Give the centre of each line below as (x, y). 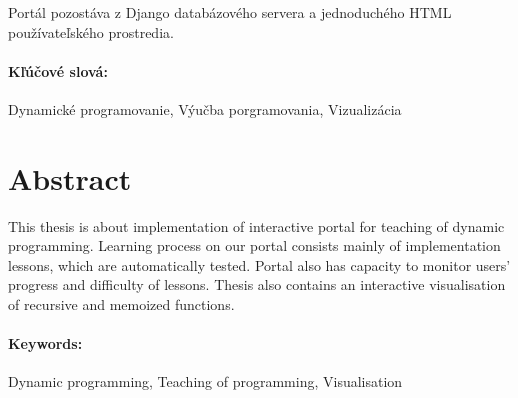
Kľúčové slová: (58, 70)
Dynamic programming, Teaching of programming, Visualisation (205, 381)
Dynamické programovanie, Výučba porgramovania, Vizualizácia (205, 108)
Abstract (70, 177)
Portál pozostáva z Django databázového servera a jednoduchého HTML (230, 12)
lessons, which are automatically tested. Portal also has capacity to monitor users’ (259, 264)
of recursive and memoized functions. (121, 304)
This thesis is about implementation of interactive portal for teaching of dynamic (256, 225)
